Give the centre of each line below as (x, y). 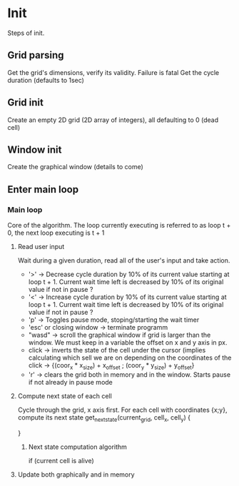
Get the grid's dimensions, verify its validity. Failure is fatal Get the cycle (113, 72)
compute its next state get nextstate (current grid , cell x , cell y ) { (104, 418)
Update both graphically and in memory (76, 474)
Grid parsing (36, 55)
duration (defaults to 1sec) (46, 80)
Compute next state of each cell (65, 396)
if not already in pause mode (70, 382)
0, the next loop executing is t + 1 (56, 233)
